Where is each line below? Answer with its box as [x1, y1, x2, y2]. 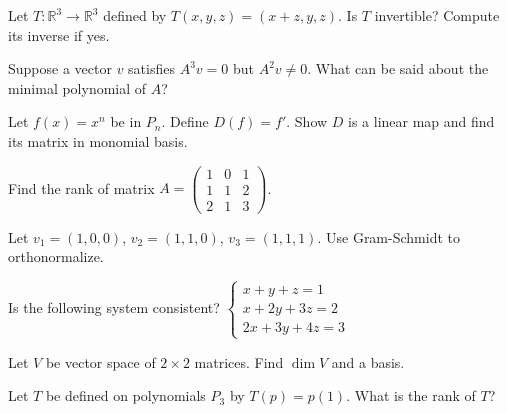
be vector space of [45, 351, 156, 372]
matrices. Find [194, 351, 284, 372]
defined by [103, 5, 167, 25]
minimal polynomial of [8, 77, 147, 98]
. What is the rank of [346, 385, 476, 406]
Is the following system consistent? [8, 297, 220, 318]
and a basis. [331, 351, 405, 372]
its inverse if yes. [8, 24, 110, 45]
